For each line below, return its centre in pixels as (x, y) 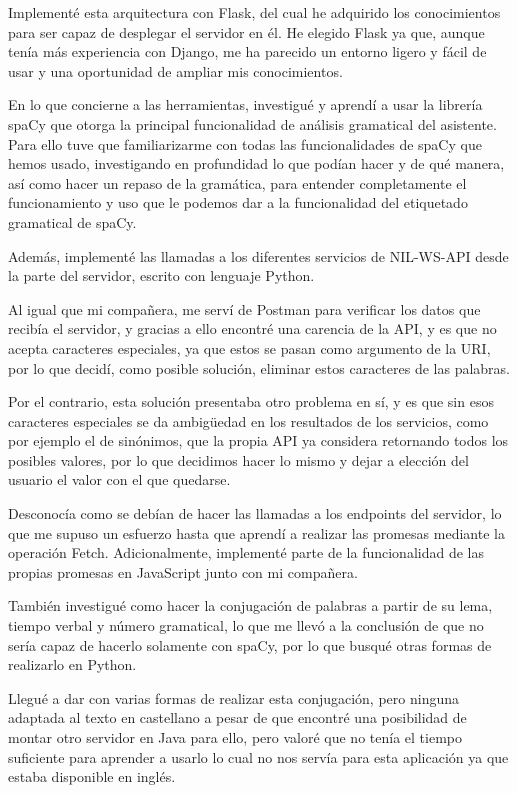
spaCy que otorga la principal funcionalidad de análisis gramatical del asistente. (252, 123)
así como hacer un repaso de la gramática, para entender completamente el (237, 182)
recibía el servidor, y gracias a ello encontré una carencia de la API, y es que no (252, 328)
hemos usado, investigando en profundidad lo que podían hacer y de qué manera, (256, 163)
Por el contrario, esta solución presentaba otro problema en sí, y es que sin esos (251, 401)
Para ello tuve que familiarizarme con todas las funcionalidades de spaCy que (245, 143)
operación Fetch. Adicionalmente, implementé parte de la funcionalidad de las (246, 552)
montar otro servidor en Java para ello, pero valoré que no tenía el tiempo (235, 737)
